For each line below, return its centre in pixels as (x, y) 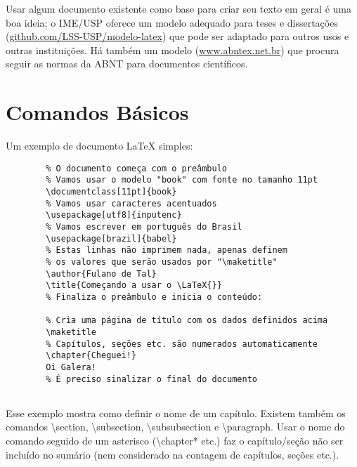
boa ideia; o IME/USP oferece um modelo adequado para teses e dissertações (172, 22)
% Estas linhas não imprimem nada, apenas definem (167, 250)
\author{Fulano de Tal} (101, 274)
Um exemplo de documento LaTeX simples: (99, 146)
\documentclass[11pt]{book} (111, 192)
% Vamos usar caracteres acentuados (131, 203)
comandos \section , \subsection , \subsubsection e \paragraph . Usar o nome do (175, 427)
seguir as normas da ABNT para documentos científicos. (127, 64)
